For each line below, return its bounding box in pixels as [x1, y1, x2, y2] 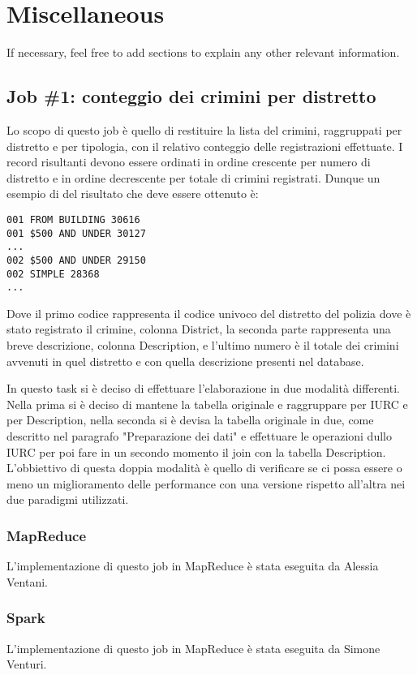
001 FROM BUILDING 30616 [6, 213, 140, 226]
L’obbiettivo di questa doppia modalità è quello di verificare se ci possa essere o [6, 459, 402, 476]
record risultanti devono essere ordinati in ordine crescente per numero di [6, 153, 371, 170]
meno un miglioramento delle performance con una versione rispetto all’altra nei [6, 475, 406, 492]
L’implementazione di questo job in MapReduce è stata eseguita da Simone [6, 639, 380, 656]
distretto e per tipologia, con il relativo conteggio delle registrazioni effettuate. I [6, 137, 403, 154]
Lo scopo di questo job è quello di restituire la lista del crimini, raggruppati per [6, 121, 402, 138]
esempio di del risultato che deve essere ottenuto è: [6, 185, 259, 202]
